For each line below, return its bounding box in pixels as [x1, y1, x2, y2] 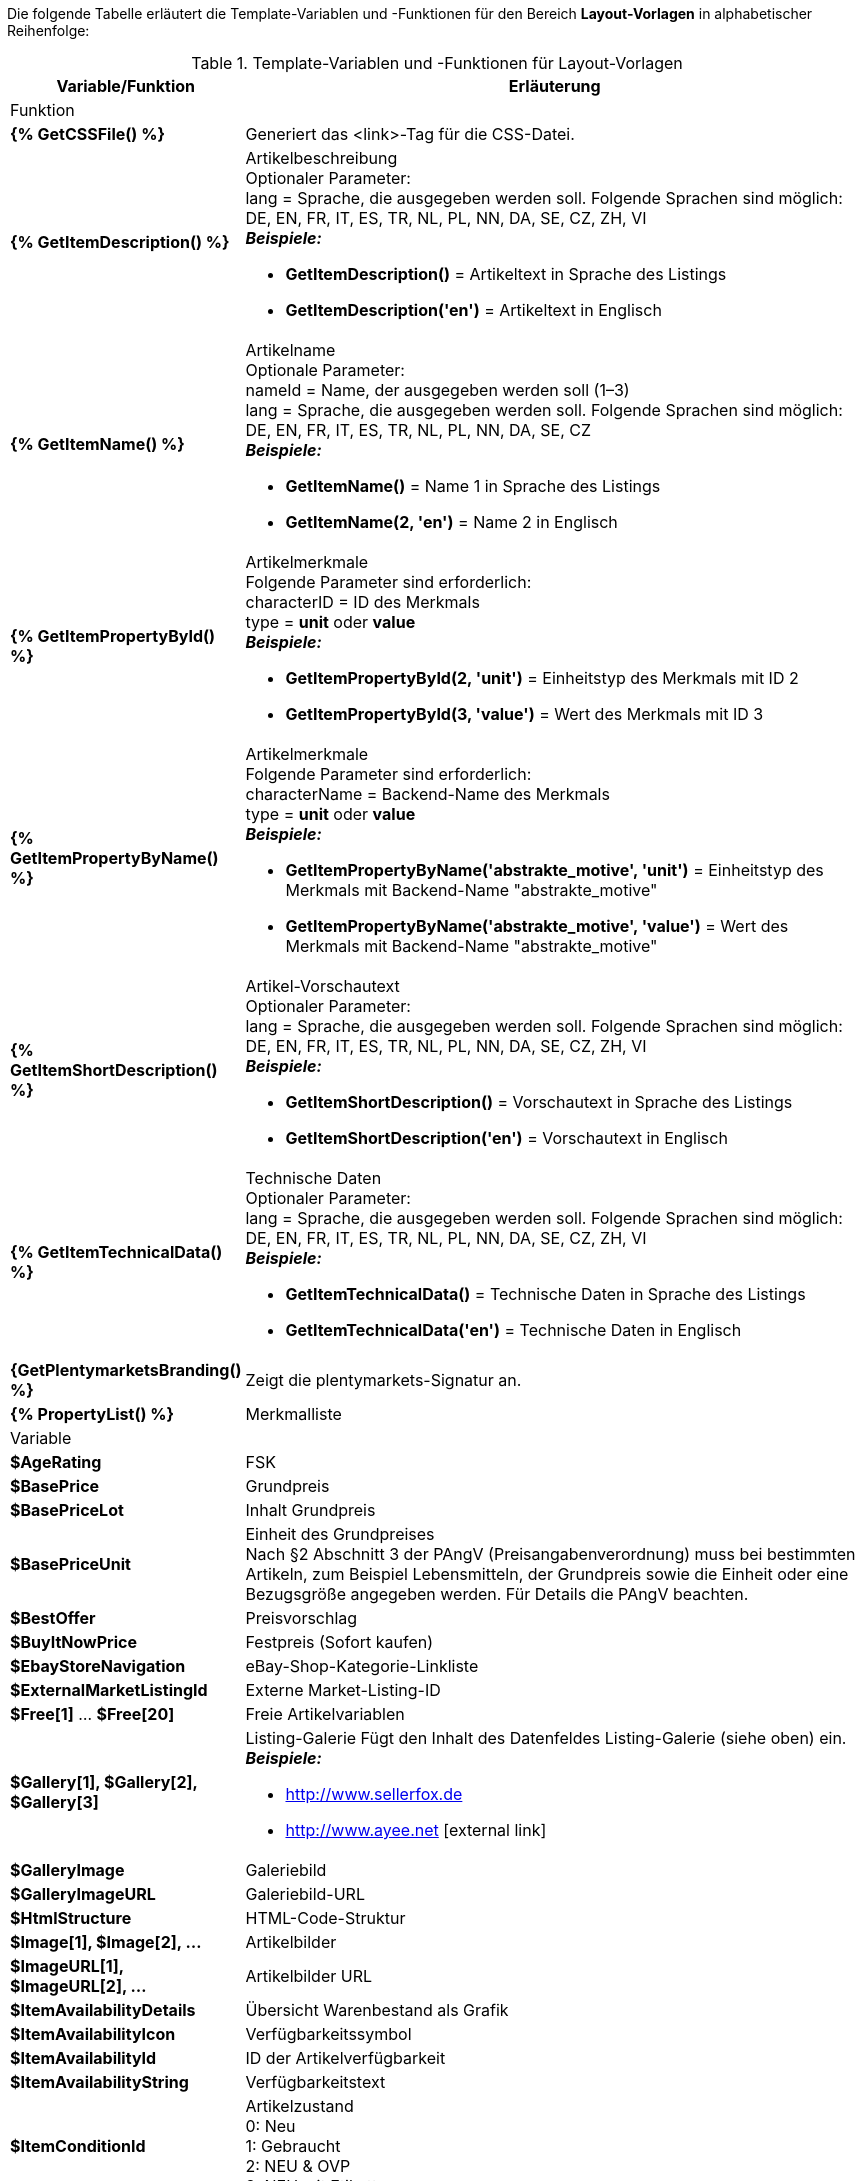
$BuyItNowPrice [10, 1632, 137, 1652]
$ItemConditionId [10, 2136, 146, 2156]
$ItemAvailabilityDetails [10, 2000, 196, 2020]
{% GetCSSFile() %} [10, 124, 165, 144]
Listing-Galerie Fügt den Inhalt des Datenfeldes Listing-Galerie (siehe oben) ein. [245, 1728, 847, 1748]
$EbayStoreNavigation [10, 1656, 186, 1676]
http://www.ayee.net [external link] [285, 1820, 547, 1840]
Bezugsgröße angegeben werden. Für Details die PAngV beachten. [245, 1584, 749, 1604]
